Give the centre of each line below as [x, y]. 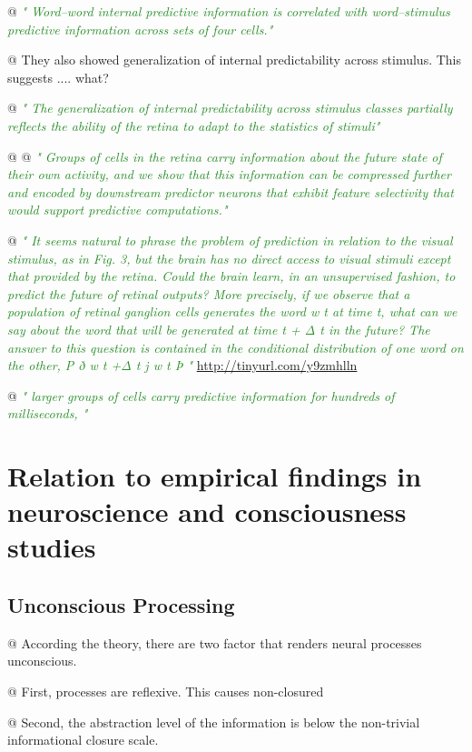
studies [52, 547]
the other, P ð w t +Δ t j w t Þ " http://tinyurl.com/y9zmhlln [182, 365]
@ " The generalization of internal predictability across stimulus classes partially [230, 108]
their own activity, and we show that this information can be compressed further [229, 174]
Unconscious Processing [121, 605]
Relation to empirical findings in [215, 476]
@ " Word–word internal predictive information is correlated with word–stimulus [229, 11]
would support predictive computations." [118, 210]
